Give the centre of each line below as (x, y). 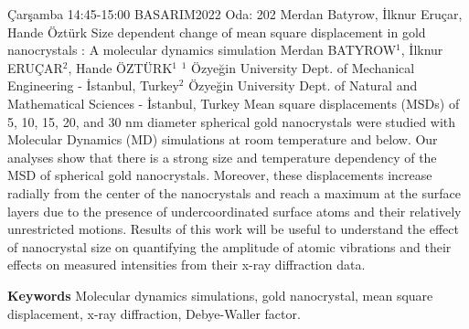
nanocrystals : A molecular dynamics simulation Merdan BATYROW (202, 50)
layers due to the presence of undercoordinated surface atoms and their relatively (234, 211)
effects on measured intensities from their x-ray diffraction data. (187, 265)
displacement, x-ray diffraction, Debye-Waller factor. (154, 313)
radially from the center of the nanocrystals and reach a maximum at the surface (234, 192)
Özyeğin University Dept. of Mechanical (303, 67)
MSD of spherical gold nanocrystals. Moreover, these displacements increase (220, 175)
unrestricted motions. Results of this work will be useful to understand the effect (233, 229)
